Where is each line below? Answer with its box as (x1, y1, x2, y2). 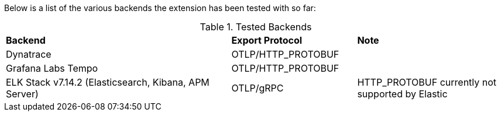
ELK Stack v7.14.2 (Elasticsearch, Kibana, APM (6, 76, 210, 88)
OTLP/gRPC (231, 82, 284, 94)
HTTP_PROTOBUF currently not (357, 76, 497, 88)
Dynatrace (6, 48, 52, 60)
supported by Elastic (357, 88, 448, 100)
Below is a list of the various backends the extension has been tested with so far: (4, 3, 316, 13)
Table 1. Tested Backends (200, 21, 312, 33)
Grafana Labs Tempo (6, 62, 98, 74)
